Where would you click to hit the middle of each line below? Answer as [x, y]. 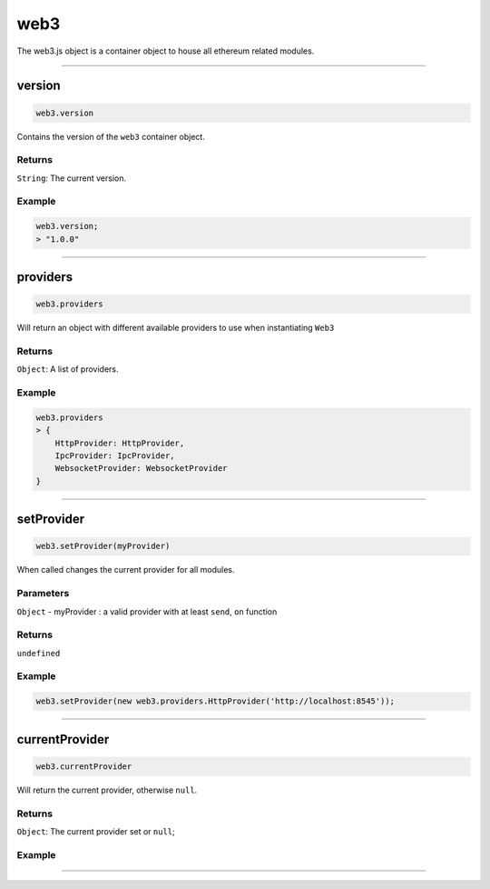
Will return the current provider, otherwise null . [107, 790]
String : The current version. [72, 178]
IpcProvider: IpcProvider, [115, 456]
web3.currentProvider [84, 766]
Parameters [43, 594]
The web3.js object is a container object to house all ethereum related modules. [166, 51]
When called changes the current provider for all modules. [126, 570]
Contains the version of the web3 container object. [111, 136]
